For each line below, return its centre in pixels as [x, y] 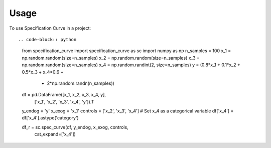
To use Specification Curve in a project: [50, 28]
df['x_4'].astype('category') [50, 118]
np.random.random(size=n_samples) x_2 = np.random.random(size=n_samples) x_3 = [111, 58]
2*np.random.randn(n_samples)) [81, 83]
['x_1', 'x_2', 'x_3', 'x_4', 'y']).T [64, 102]
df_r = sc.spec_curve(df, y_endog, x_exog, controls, [75, 127]
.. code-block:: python [47, 39]
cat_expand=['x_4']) [55, 134]
